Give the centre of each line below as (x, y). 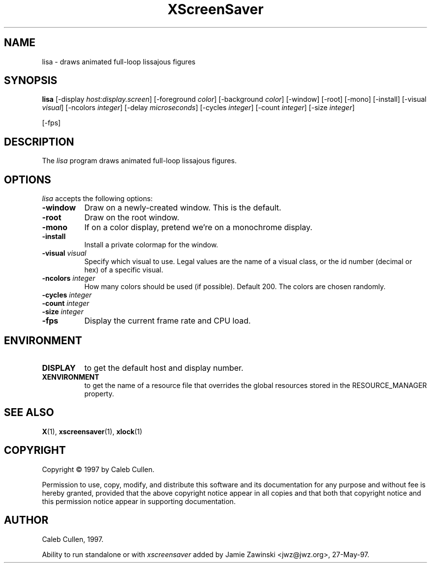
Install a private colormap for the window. (151, 245)
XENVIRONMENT (71, 377)
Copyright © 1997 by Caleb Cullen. (98, 469)
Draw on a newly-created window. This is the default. (183, 208)
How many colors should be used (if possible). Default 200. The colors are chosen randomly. (235, 287)
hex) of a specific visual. (124, 270)
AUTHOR (26, 520)
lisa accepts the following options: (97, 199)
